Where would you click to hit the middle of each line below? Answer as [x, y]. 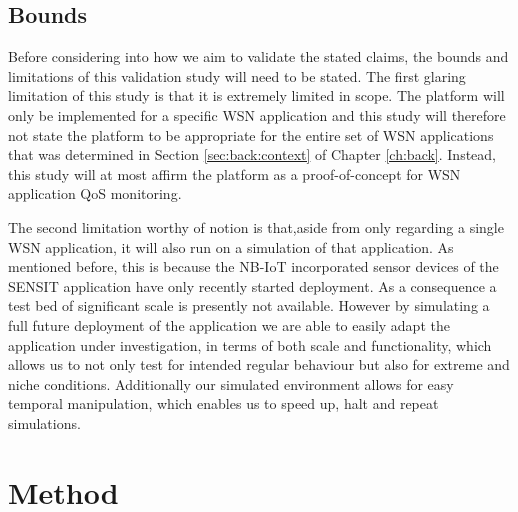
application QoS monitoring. [95, 193]
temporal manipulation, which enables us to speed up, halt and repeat [223, 403]
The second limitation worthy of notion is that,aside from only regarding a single [256, 226]
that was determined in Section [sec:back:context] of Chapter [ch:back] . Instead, [252, 154]
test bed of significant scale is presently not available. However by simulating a [249, 305]
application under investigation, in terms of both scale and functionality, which [250, 344]
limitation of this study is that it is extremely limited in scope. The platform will [256, 95]
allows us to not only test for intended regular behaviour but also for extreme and [259, 364]
